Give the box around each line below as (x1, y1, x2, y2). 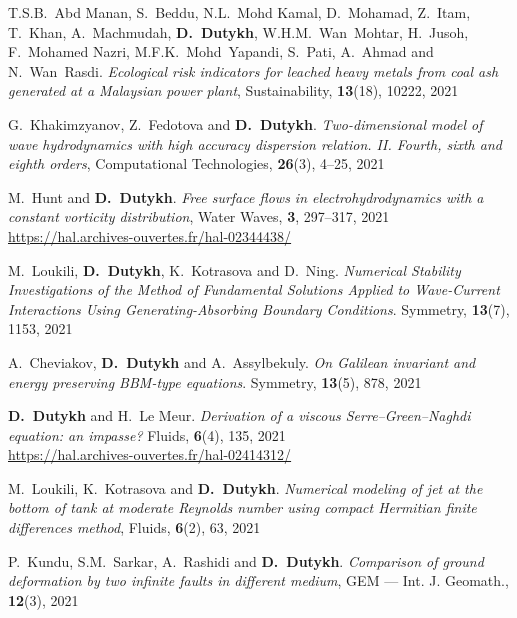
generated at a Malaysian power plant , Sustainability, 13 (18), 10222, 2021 (8, 80, 459, 101)
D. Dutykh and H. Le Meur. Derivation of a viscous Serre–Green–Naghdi (8, 405, 471, 426)
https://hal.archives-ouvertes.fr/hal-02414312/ (8, 444, 292, 465)
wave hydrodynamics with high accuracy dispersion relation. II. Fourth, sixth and (8, 133, 502, 154)
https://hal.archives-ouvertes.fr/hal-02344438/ (8, 225, 292, 246)
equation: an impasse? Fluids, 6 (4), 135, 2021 (8, 424, 286, 445)
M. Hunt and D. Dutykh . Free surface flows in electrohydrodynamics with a (8, 186, 484, 207)
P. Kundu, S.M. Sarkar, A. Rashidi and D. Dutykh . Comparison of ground (8, 550, 484, 571)
